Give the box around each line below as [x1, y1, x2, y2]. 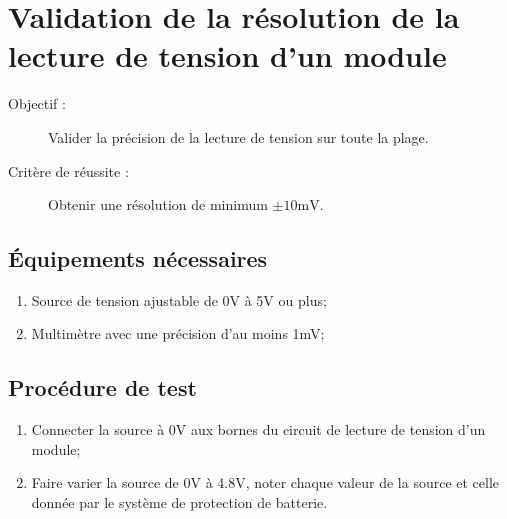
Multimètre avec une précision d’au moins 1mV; [31, 323, 325, 344]
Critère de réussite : [8, 160, 129, 181]
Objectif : [8, 93, 66, 114]
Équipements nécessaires [8, 243, 268, 274]
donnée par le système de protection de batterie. [31, 492, 328, 513]
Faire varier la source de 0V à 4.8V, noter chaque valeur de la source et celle [31, 472, 500, 493]
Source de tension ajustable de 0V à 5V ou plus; [31, 289, 327, 310]
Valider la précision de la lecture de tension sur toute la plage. [48, 126, 429, 147]
